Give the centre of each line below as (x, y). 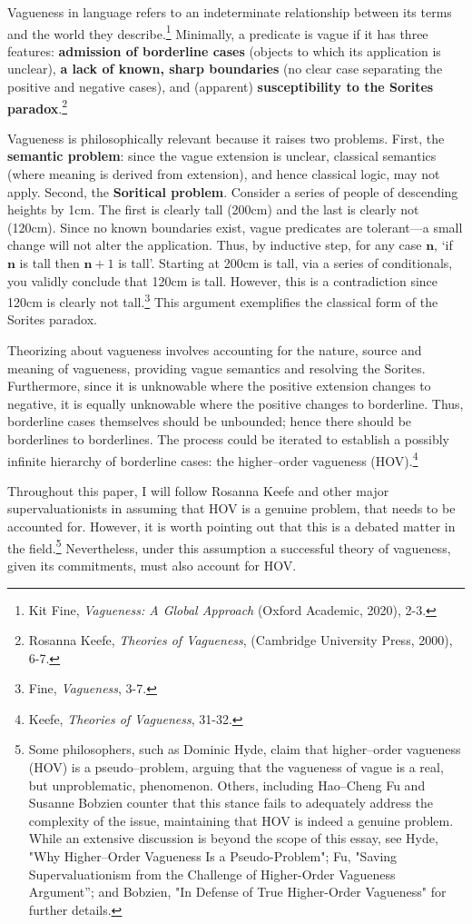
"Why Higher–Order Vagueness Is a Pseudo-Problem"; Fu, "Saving (213, 856)
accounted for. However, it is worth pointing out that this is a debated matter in (231, 527)
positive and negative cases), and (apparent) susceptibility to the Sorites (221, 87)
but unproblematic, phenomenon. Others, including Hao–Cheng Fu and (227, 785)
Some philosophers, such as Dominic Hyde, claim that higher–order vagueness (245, 749)
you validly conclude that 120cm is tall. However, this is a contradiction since (223, 280)
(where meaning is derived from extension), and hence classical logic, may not (224, 174)
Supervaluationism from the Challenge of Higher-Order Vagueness (212, 874)
